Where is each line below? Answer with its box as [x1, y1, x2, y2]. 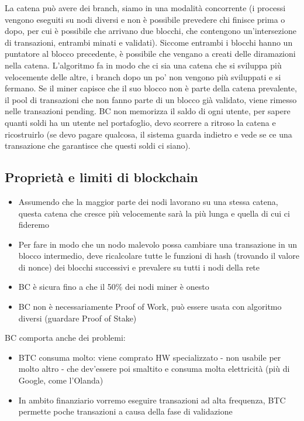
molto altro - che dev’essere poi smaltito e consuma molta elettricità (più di [18, 362, 290, 375]
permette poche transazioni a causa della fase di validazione [18, 405, 233, 417]
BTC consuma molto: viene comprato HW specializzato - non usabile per [18, 351, 281, 363]
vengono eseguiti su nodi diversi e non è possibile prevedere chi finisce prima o [5, 13, 285, 25]
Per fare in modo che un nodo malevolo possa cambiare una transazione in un [18, 238, 297, 250]
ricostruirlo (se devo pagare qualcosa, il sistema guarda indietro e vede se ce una [5, 128, 292, 140]
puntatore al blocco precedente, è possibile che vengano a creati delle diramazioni [5, 47, 296, 60]
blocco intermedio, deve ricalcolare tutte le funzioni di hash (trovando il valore [18, 249, 299, 262]
